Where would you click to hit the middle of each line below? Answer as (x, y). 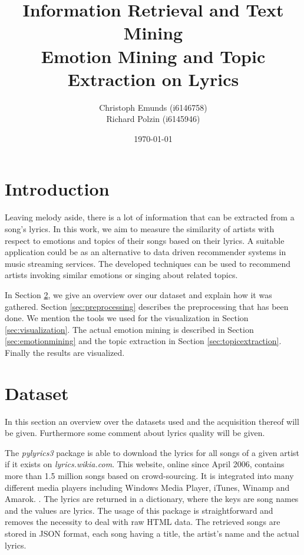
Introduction (57, 189)
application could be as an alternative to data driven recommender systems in (146, 252)
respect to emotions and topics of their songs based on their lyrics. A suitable (145, 240)
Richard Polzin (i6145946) (153, 119)
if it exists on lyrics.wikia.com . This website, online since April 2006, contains (145, 464)
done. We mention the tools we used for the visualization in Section (127, 318)
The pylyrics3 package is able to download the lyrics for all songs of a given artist (152, 452)
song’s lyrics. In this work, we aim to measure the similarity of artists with (140, 229)
